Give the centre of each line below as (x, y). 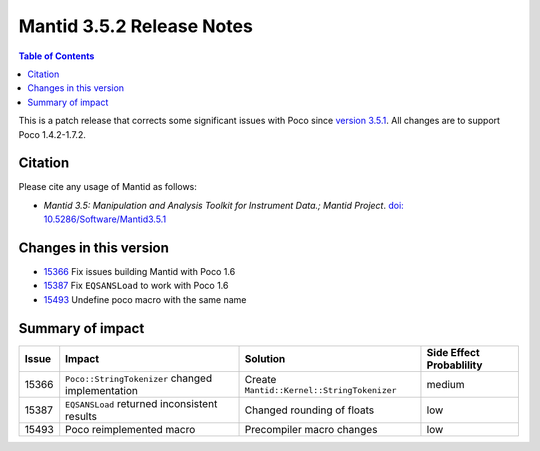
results (81, 416)
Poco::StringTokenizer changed (139, 378)
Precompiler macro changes (311, 429)
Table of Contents (56, 56)
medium (445, 384)
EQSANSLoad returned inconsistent (141, 403)
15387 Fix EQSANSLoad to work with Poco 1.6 (136, 286)
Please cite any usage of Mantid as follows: (107, 187)
